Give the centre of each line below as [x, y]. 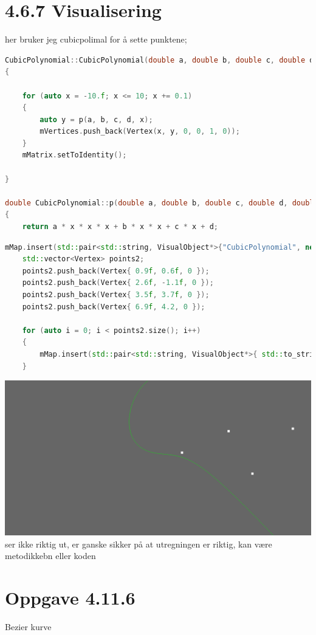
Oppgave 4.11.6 [70, 598]
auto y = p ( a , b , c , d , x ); [96, 119]
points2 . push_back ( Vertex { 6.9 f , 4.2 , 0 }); [114, 307]
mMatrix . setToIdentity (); [74, 155]
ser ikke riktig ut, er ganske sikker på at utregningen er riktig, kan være [139, 544]
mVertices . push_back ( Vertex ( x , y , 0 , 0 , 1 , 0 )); [140, 132]
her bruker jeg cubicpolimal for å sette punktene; [96, 39]
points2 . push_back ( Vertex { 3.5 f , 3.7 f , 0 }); [116, 295]
